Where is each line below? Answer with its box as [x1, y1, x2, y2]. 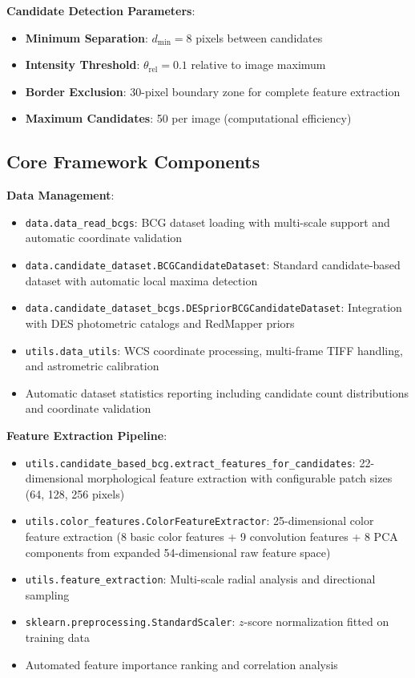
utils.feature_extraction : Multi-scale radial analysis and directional [25, 571, 376, 587]
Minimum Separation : [25, 29, 148, 46]
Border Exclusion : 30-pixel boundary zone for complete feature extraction [25, 83, 401, 99]
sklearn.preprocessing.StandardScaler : [25, 613, 236, 630]
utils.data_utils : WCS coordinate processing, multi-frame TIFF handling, [25, 341, 403, 358]
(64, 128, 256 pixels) [25, 485, 125, 502]
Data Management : [6, 187, 115, 204]
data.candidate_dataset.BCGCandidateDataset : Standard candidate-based [25, 256, 401, 273]
